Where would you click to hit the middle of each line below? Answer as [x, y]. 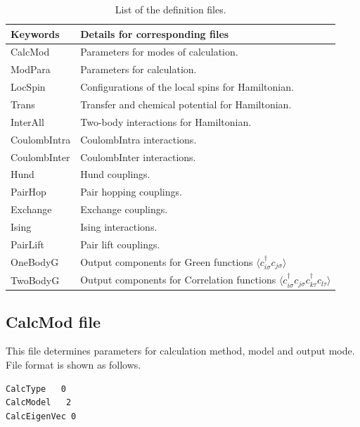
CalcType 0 [36, 389]
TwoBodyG [35, 280]
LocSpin [28, 87]
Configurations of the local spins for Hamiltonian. [187, 87]
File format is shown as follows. [73, 365]
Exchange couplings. [124, 209]
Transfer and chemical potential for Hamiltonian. [186, 104]
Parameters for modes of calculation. [159, 52]
